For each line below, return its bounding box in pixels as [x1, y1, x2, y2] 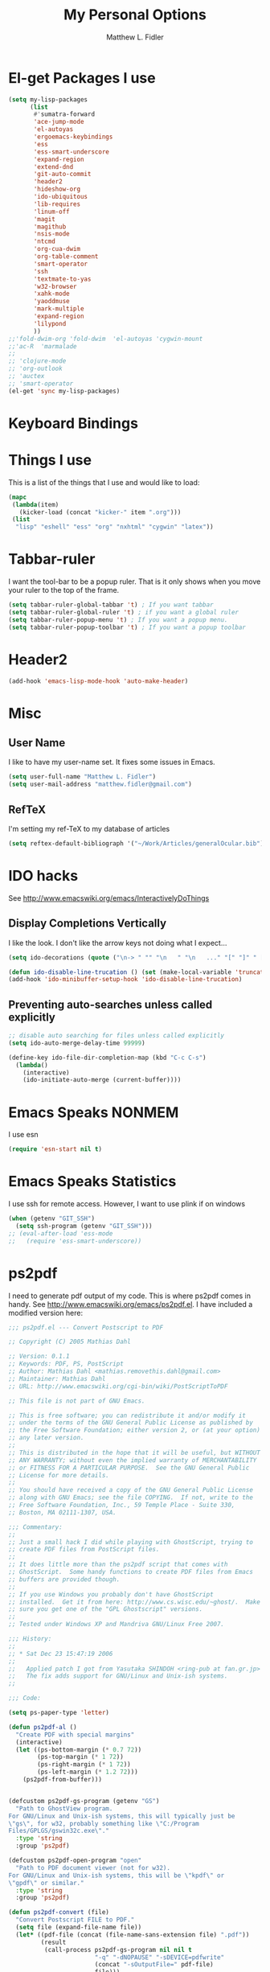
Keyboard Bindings [8, 414, 139, 432]
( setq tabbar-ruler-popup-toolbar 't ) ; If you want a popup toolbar [8, 623, 247, 631]
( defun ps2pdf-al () [8, 1723, 78, 1731]
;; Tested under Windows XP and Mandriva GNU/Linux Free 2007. [8, 1621, 225, 1629]
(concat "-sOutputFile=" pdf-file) [94, 1961, 215, 1969]
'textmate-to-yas [33, 275, 92, 283]
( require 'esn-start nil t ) [8, 1145, 103, 1153]
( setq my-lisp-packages [8, 95, 88, 104]
